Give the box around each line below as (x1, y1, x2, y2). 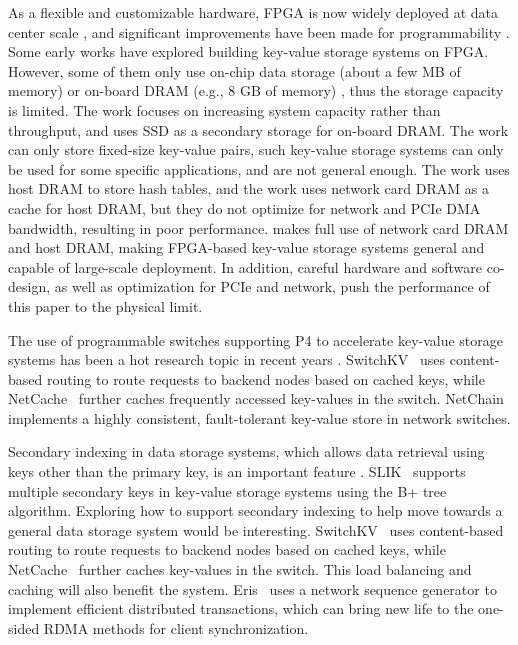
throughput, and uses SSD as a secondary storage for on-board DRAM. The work (8, 119, 509, 140)
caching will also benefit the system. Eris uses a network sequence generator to (8, 578, 497, 599)
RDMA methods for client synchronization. (43, 617, 309, 638)
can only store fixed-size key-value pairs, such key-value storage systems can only (8, 139, 504, 160)
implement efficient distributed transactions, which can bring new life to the (8, 598, 474, 619)
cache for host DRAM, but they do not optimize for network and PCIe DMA (8, 197, 481, 218)
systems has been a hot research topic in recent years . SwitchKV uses (8, 349, 446, 370)
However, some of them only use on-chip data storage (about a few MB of (8, 60, 461, 81)
